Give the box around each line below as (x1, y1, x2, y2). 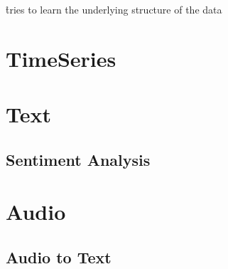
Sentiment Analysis (6, 148, 151, 170)
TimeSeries (6, 43, 116, 73)
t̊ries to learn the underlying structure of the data (6, 2, 222, 16)
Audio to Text (6, 246, 112, 268)
